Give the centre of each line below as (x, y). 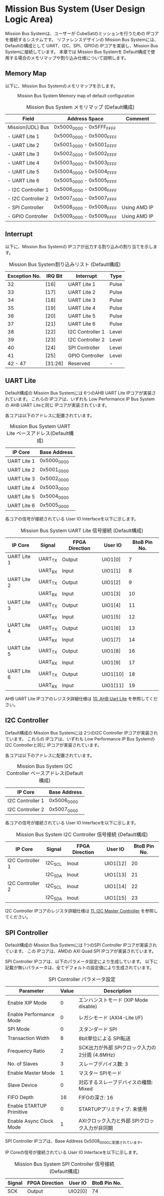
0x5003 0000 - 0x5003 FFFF (85, 163)
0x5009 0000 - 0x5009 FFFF (85, 216)
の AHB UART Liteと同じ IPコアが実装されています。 (57, 405)
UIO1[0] (111, 559)
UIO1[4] (111, 605)
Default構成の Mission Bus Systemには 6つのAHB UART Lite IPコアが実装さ (81, 393)
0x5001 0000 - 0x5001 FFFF (85, 145)
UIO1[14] (115, 886)
